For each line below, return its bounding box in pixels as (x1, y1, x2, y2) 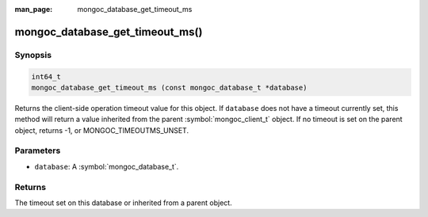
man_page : (14, 5, 53, 13)
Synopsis (14, 49, 52, 60)
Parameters (14, 145, 61, 156)
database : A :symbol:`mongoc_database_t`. (34, 162, 179, 171)
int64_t (31, 72, 61, 81)
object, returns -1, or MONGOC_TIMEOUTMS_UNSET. (14, 125, 189, 135)
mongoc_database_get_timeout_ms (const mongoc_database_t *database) (31, 83, 308, 92)
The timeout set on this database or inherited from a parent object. (14, 198, 233, 207)
